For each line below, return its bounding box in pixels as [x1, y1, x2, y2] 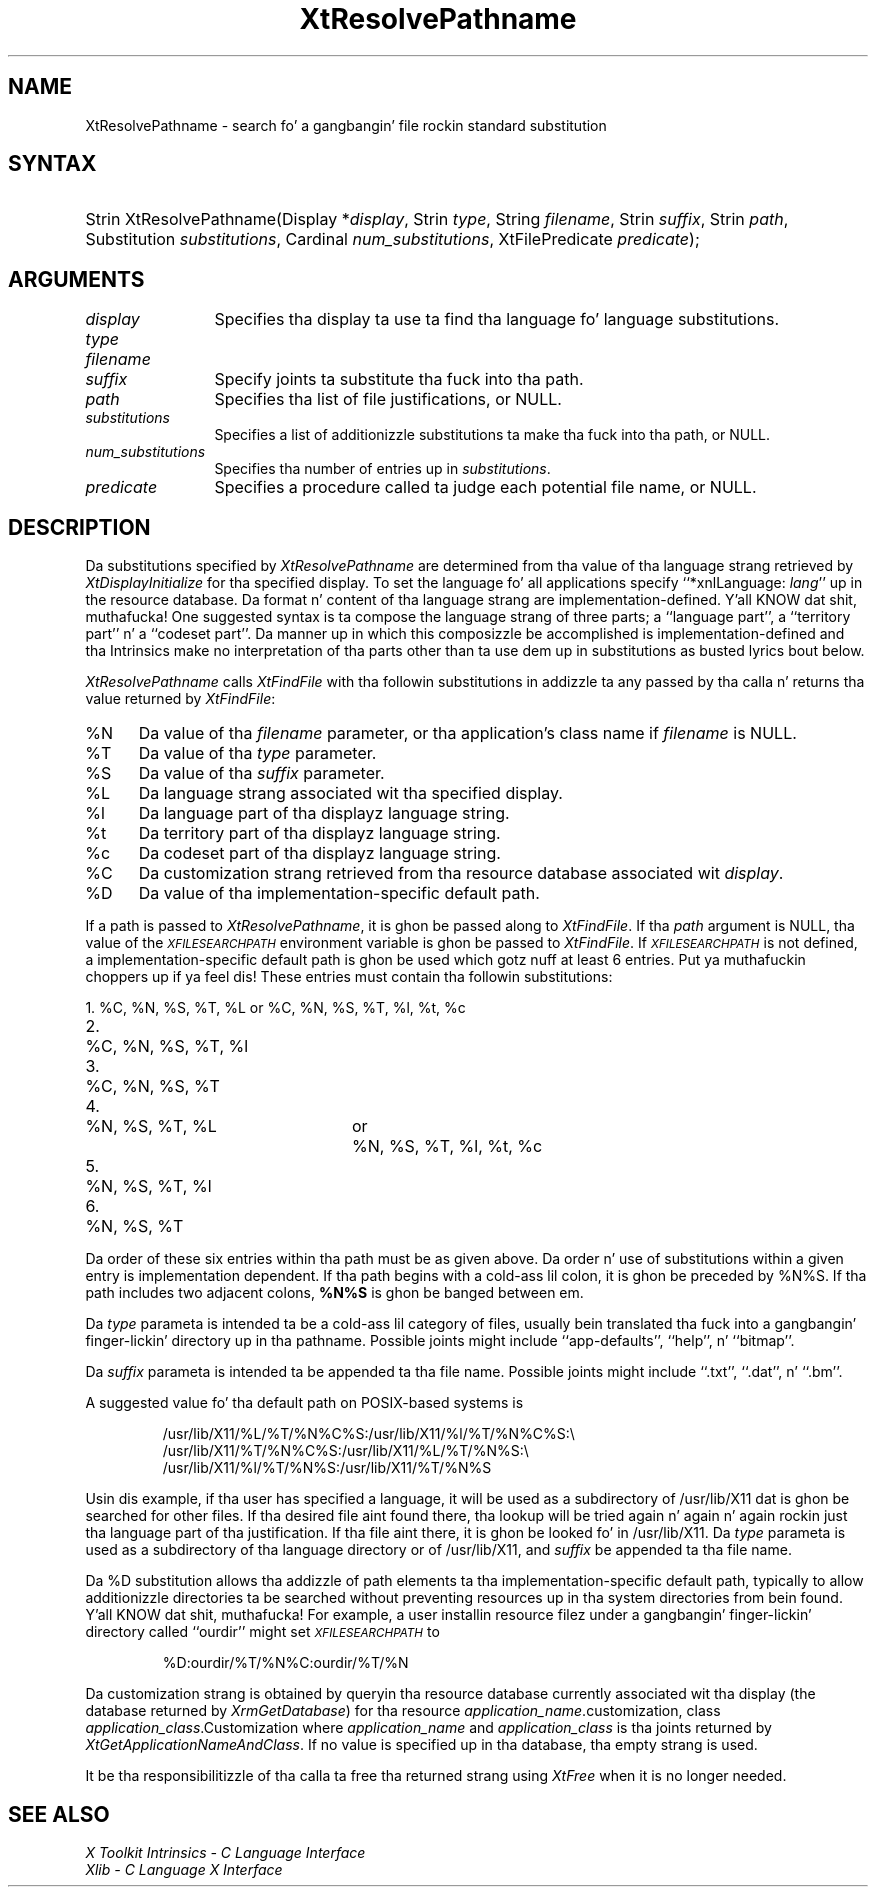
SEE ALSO [8, 1801, 110, 1827]
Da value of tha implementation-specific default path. [138, 883, 540, 904]
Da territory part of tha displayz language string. [138, 823, 501, 844]
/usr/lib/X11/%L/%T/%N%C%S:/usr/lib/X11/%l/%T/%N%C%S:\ [162, 1425, 575, 1443]
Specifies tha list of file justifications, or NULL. [214, 389, 562, 410]
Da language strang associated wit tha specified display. [138, 783, 563, 804]
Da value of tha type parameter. [138, 743, 377, 764]
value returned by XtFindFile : [85, 690, 276, 708]
